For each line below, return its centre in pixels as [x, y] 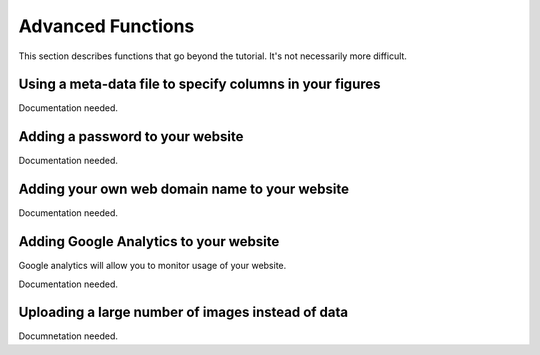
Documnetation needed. [68, 336]
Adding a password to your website [131, 136]
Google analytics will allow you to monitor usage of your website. [152, 266]
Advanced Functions [106, 26]
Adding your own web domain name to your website [184, 189]
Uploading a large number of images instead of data [183, 312]
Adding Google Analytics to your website [149, 241]
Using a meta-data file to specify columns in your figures [199, 84]
